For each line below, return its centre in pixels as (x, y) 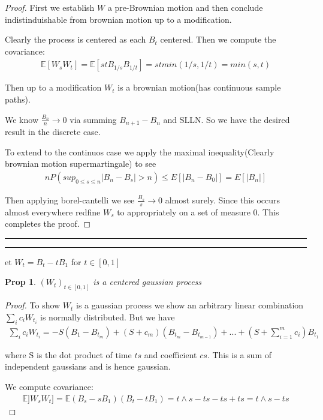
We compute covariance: (49, 386)
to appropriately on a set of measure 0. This (198, 211)
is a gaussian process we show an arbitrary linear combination (190, 305)
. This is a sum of (239, 354)
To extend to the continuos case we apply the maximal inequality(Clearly (140, 151)
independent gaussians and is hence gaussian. (88, 366)
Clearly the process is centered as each (76, 39)
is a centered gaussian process (147, 282)
